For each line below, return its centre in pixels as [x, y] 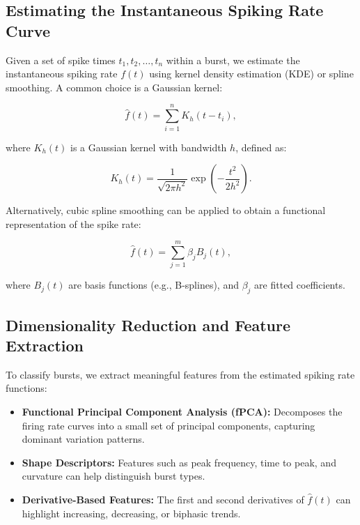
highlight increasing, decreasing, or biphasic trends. [131, 513]
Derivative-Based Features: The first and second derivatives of [163, 499]
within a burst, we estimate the [233, 60]
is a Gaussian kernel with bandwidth [149, 147]
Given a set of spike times [61, 60]
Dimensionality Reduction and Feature [148, 325]
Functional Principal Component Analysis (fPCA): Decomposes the [182, 411]
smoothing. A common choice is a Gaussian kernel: [114, 87]
